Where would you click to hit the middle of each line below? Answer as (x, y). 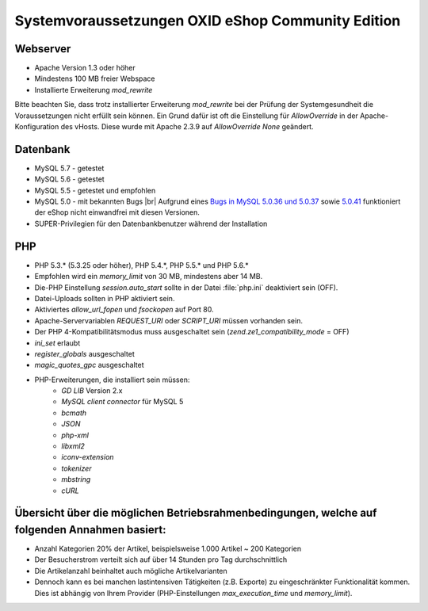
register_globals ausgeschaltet (84, 353)
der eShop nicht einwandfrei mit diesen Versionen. (117, 212)
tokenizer (76, 468)
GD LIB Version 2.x (92, 391)
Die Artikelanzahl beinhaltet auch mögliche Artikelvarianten (131, 571)
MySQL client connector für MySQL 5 (122, 402)
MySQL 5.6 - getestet (69, 179)
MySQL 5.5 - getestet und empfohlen (95, 190)
